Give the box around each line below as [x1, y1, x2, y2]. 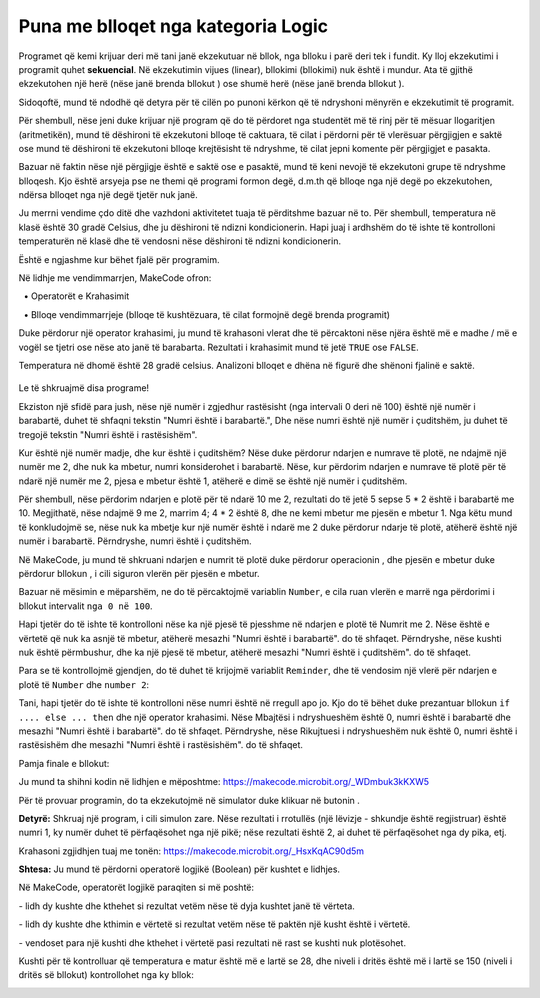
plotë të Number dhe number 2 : [18, 678, 150, 690]
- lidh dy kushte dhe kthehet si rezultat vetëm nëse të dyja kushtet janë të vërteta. [18, 900, 355, 912]
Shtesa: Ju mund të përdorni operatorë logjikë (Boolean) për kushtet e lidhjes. [18, 863, 340, 875]
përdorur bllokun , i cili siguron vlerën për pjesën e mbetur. [18, 568, 260, 580]
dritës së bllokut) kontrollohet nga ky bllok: [18, 969, 194, 981]
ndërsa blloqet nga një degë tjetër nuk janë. [18, 189, 199, 201]
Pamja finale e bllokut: [18, 757, 110, 769]
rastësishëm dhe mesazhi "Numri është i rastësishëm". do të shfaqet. [18, 739, 304, 751]
